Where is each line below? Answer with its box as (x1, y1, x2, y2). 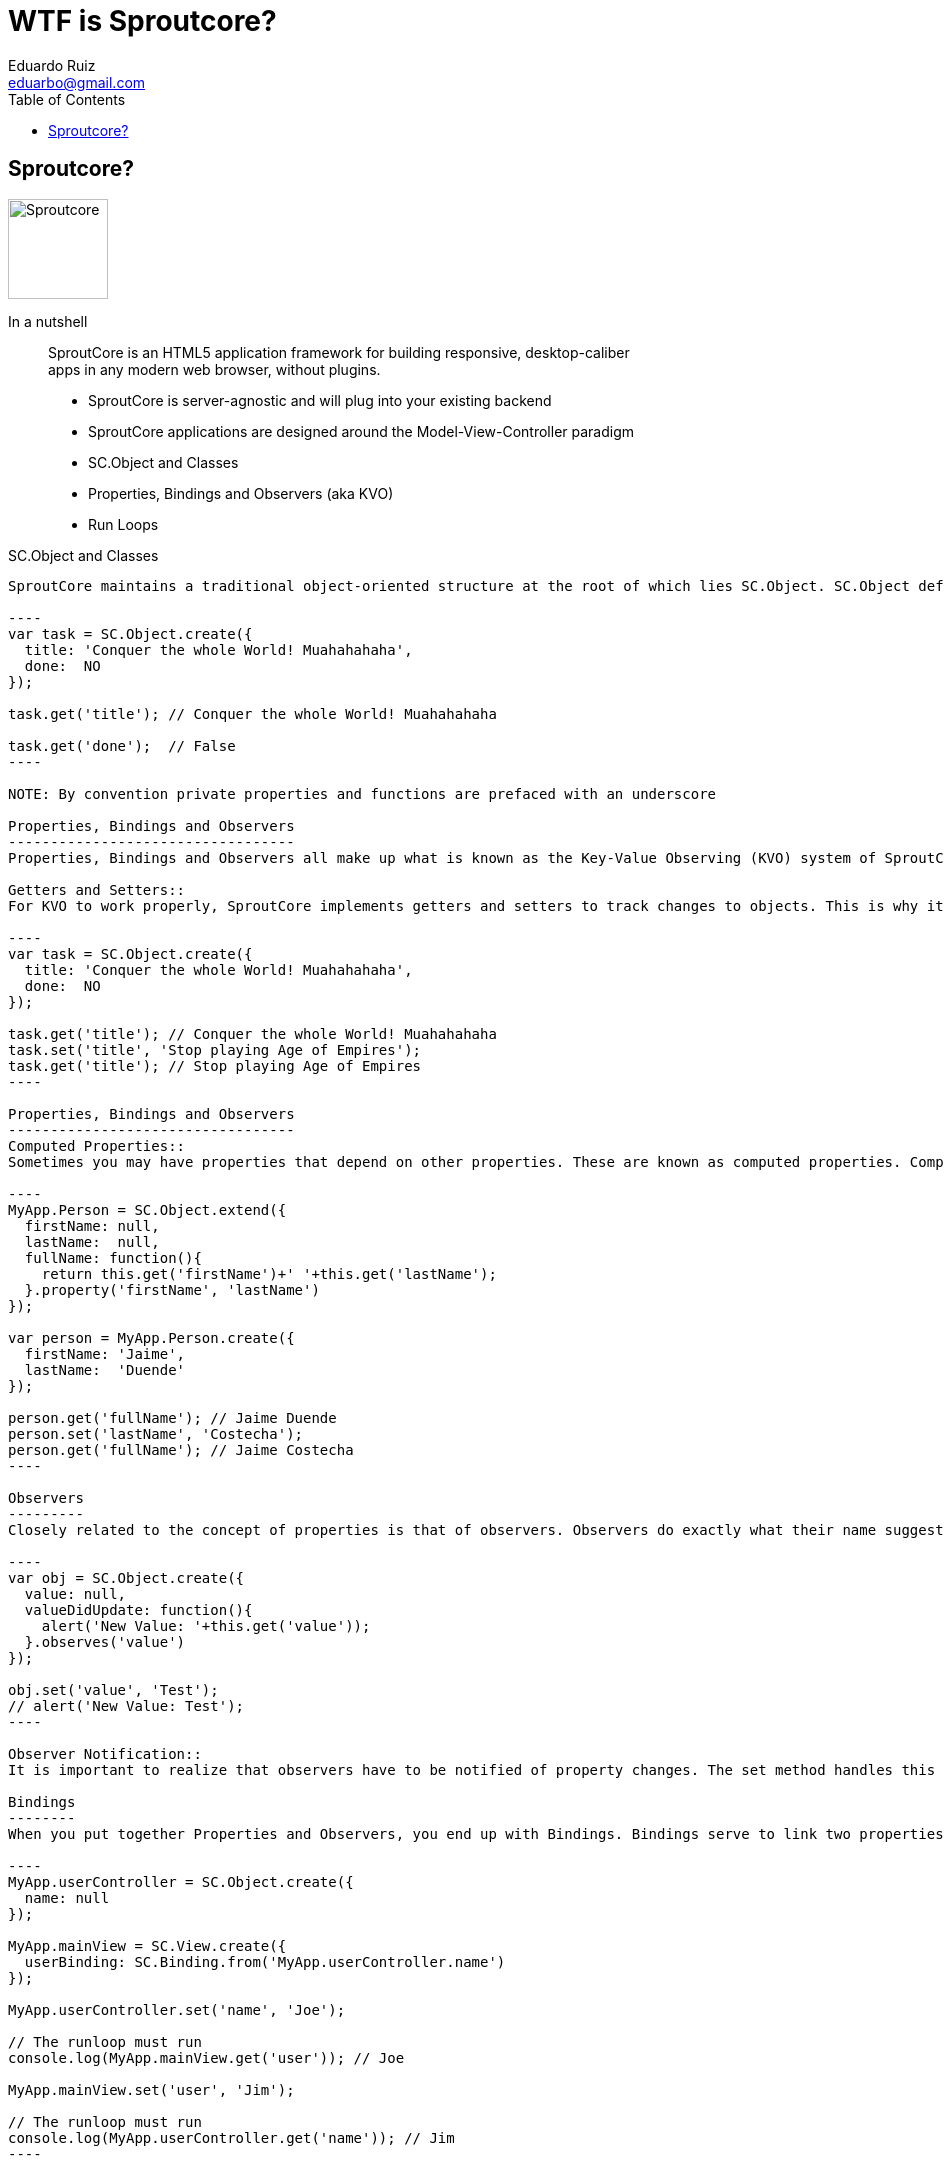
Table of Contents (8, 90, 126, 108)
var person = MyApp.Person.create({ (8, 1329, 295, 1346)
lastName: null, (24, 1233, 160, 1250)
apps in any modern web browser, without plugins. (48, 360, 381, 378)
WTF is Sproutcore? (8, 4, 277, 38)
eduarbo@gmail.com (8, 73, 146, 91)
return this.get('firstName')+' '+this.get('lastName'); (41, 1265, 497, 1282)
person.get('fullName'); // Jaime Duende (8, 1409, 337, 1426)
